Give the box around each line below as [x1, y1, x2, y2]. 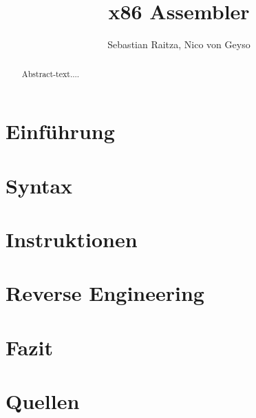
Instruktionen [6, 224, 138, 253]
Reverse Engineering [6, 279, 204, 307]
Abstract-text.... [21, 67, 80, 79]
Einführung [6, 117, 115, 145]
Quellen [6, 387, 80, 415]
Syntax [6, 171, 73, 199]
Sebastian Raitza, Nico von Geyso [107, 37, 250, 52]
